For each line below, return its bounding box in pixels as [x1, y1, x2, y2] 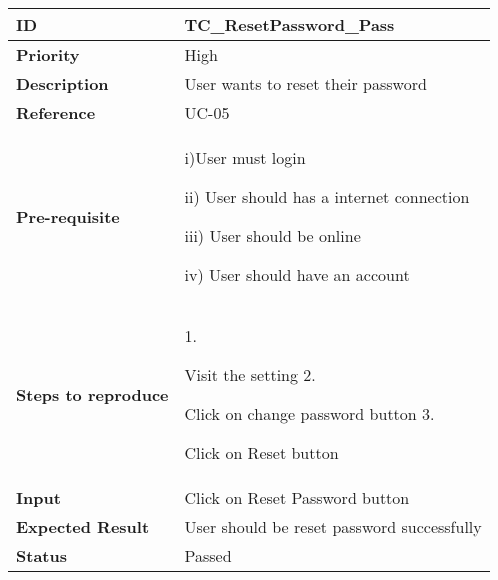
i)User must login [184, 146, 306, 169]
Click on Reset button [184, 441, 339, 464]
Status [16, 544, 67, 567]
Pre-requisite [16, 204, 120, 228]
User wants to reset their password [184, 72, 427, 95]
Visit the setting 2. [184, 363, 316, 386]
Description [16, 72, 109, 95]
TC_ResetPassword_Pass [184, 13, 395, 36]
